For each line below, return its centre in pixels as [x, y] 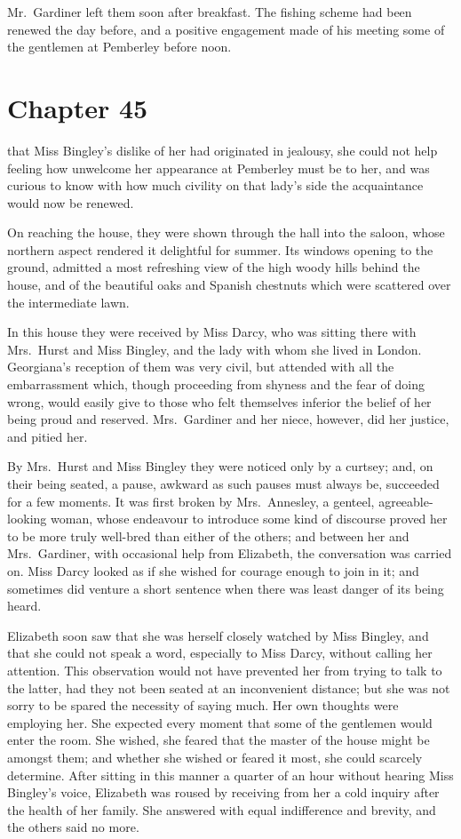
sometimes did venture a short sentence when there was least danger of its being [226, 588]
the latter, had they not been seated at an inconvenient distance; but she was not [229, 687]
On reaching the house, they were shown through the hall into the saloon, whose [226, 232]
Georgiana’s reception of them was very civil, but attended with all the [201, 367]
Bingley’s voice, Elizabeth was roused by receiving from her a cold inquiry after [223, 792]
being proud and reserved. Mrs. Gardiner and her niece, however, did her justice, [228, 419]
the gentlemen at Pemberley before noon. [119, 47]
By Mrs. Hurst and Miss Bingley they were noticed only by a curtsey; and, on [220, 466]
